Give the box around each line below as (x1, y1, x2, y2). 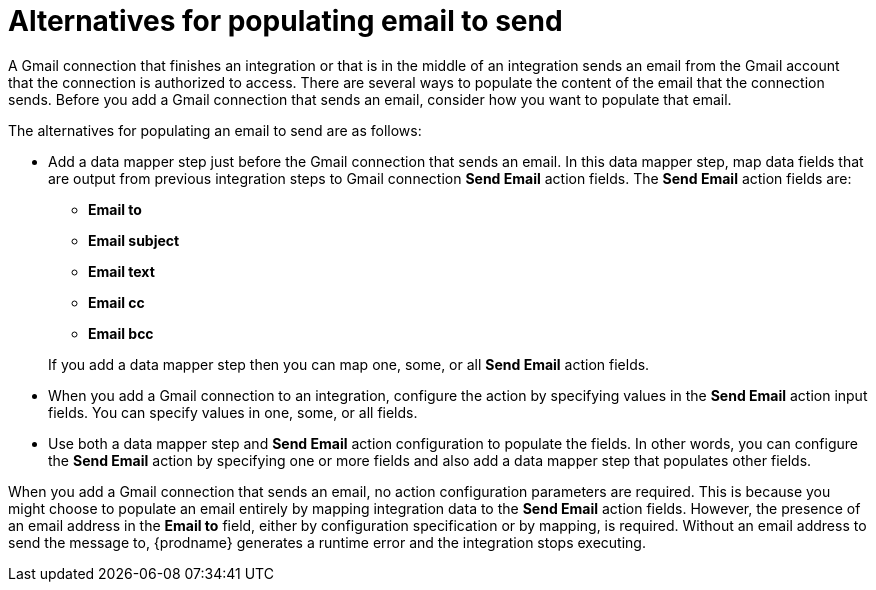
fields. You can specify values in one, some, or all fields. (48, 403, 418, 421)
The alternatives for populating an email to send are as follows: (8, 121, 422, 139)
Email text (88, 262, 155, 280)
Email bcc (88, 324, 154, 342)
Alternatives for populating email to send (8, 4, 563, 38)
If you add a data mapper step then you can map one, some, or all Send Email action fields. (48, 355, 650, 373)
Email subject (88, 231, 180, 249)
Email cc (88, 293, 145, 311)
